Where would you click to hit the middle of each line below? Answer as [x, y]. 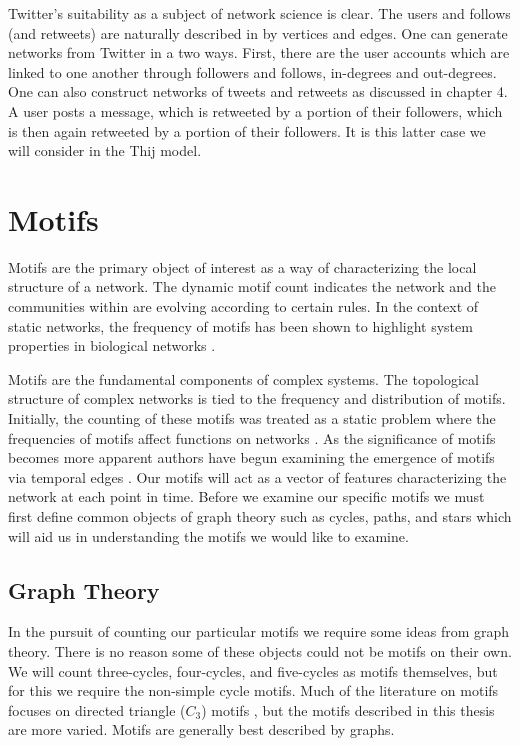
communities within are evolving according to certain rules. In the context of [243, 306]
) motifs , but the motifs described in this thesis [348, 709]
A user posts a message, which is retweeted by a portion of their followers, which [255, 110]
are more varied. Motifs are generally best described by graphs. [201, 729]
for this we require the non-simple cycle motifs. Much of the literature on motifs [253, 690]
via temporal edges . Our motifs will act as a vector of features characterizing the [257, 476]
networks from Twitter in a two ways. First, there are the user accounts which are [259, 52]
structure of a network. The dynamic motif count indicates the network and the [252, 286]
